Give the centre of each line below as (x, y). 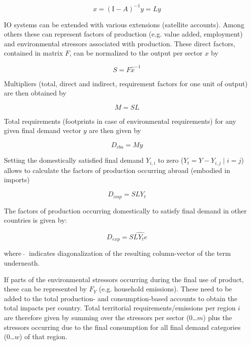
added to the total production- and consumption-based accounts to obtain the (121, 298)
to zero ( (171, 160)
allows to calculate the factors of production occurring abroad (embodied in (117, 170)
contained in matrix (33, 53)
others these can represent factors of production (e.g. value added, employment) (123, 34)
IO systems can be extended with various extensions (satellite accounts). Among (124, 24)
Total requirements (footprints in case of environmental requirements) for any (120, 121)
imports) (17, 180)
